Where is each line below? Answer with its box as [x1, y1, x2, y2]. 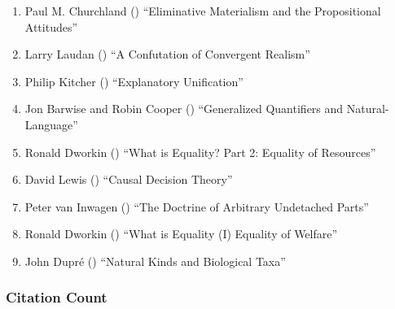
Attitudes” [24, 18, 78, 35]
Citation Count [6, 287, 108, 307]
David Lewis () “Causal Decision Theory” [24, 171, 233, 188]
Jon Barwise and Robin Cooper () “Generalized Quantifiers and [24, 100, 344, 117]
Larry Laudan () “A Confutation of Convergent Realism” [24, 46, 310, 63]
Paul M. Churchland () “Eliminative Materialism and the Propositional [24, 2, 381, 19]
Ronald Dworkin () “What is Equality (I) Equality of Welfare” [24, 225, 338, 242]
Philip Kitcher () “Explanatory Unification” [24, 72, 244, 89]
